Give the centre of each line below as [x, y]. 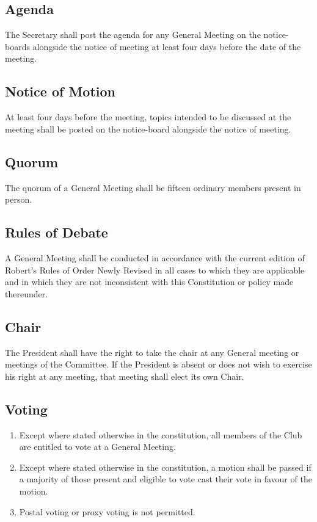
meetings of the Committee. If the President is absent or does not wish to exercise [158, 364]
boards [17, 46]
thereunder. [27, 293]
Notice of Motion [60, 91]
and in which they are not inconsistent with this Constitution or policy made [149, 282]
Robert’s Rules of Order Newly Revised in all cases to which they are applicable [155, 270]
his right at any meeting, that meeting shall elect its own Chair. [125, 376]
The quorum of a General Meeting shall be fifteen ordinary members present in [153, 187]
